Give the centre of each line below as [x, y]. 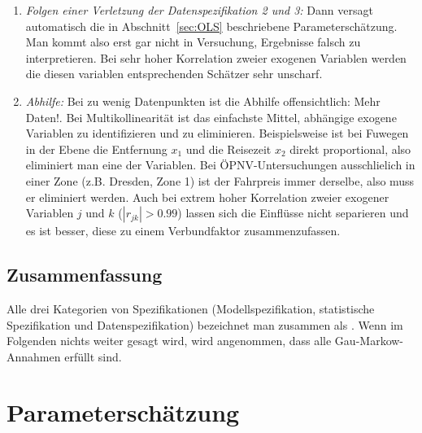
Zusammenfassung [85, 275]
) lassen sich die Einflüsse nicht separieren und [293, 213]
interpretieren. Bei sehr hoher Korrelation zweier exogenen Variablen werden [216, 57]
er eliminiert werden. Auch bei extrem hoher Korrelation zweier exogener [207, 197]
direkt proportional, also [350, 149]
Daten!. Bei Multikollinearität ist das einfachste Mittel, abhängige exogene [211, 117]
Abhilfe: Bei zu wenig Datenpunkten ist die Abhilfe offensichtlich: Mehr [203, 101]
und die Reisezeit [228, 149]
